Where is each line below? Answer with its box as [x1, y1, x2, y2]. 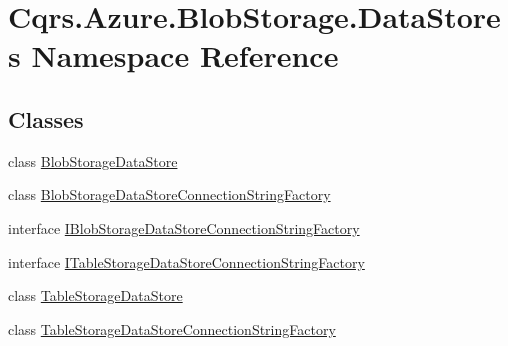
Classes [8, 103, 84, 134]
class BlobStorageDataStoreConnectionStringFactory [8, 184, 331, 205]
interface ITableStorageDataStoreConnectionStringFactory [8, 251, 365, 272]
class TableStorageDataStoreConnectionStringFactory [8, 318, 336, 339]
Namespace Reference [31, 35, 339, 76]
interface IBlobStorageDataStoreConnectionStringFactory [8, 217, 360, 238]
